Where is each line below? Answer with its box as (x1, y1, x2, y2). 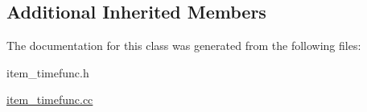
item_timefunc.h (6, 64, 89, 81)
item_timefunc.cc (6, 91, 93, 108)
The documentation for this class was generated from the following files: (6, 37, 361, 54)
